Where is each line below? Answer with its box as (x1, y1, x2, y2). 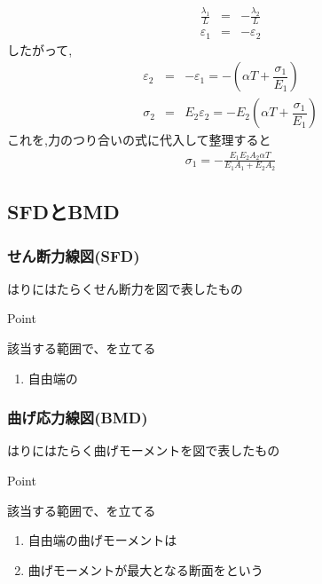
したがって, (7, 40, 73, 59)
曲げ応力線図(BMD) (7, 406, 148, 429)
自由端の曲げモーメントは (27, 531, 177, 549)
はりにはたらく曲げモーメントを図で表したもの (7, 441, 280, 460)
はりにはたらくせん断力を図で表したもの (7, 279, 243, 297)
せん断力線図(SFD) (7, 244, 140, 266)
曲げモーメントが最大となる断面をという (27, 560, 263, 579)
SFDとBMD (7, 198, 120, 225)
